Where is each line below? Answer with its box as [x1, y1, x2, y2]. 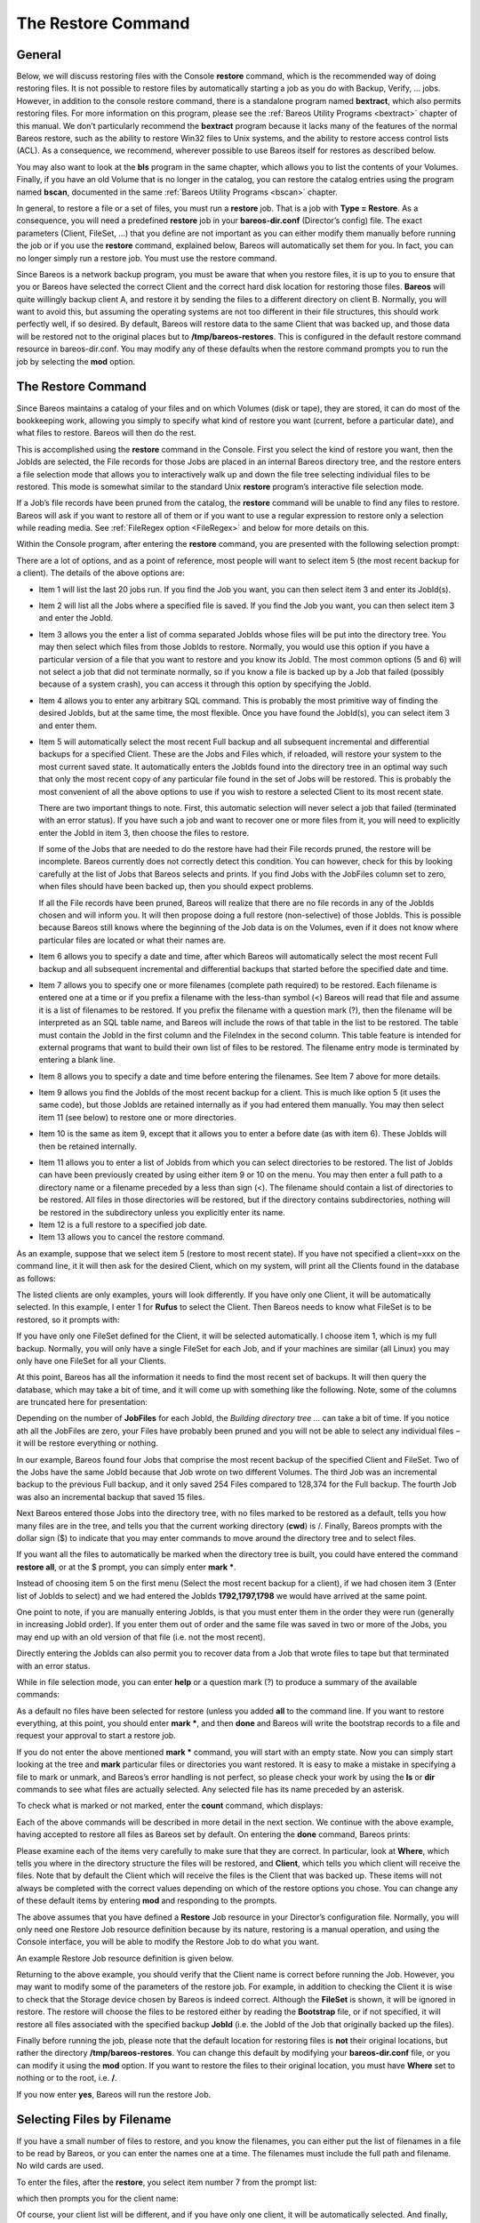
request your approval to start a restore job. [16, 1730, 177, 1741]
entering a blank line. [38, 1055, 116, 1065]
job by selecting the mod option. [16, 356, 135, 366]
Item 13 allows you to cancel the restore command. [38, 1232, 226, 1242]
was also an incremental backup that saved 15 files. [16, 1491, 205, 1502]
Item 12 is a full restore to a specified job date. [38, 1219, 208, 1230]
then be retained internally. [38, 1141, 137, 1152]
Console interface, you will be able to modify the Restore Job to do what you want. [16, 1937, 320, 1947]
